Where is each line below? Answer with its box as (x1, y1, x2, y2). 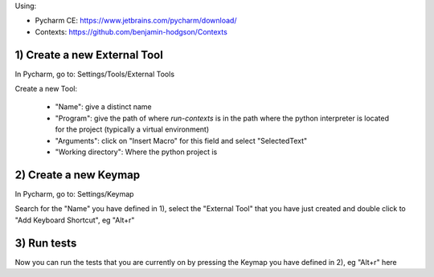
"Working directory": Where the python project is (55, 147, 218, 157)
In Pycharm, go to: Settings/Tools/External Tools (14, 69, 175, 79)
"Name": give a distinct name (55, 102, 152, 112)
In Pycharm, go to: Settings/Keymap (14, 189, 134, 198)
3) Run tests (14, 236, 77, 250)
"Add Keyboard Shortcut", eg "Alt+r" (14, 215, 135, 225)
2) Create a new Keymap (14, 168, 141, 181)
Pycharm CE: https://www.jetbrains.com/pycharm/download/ (35, 16, 237, 26)
